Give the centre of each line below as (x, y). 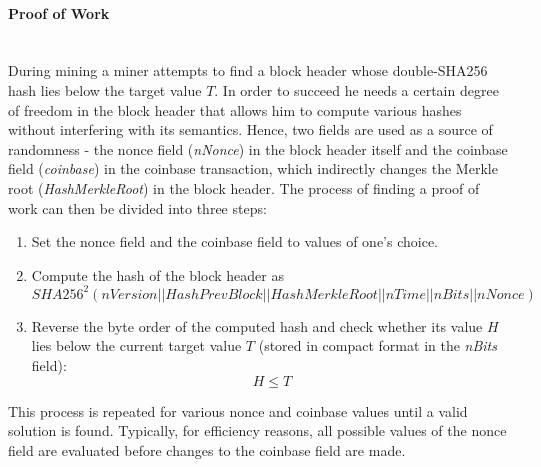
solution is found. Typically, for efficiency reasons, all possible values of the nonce (257, 430)
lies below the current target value (136, 345)
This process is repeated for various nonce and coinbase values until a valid (238, 410)
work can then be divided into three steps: (137, 207)
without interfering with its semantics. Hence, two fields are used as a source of (250, 129)
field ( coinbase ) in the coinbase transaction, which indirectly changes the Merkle (253, 168)
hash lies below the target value (105, 89)
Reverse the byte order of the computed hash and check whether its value (257, 325)
